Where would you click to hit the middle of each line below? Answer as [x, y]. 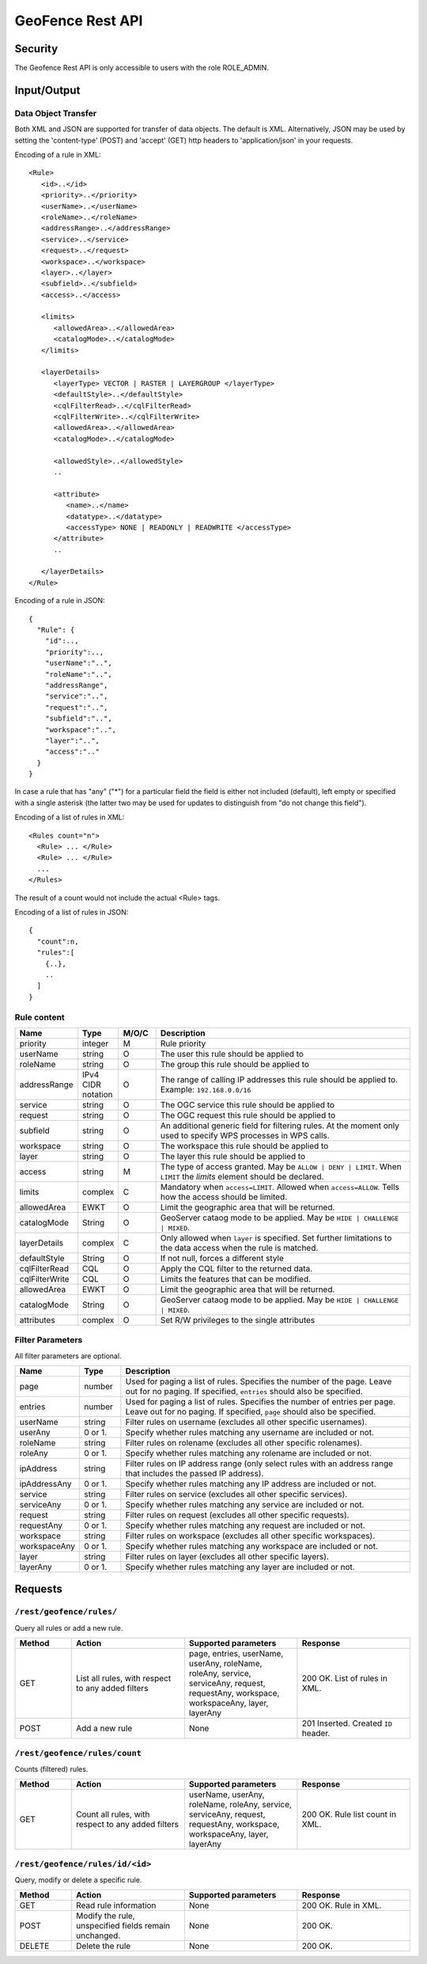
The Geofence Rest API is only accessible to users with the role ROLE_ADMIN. [142, 68]
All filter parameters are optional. [68, 1356]
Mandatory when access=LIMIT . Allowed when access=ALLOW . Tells [280, 1187]
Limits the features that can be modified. [236, 1278]
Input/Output [47, 90]
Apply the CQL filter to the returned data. [236, 1268]
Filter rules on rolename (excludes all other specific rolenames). [244, 1443]
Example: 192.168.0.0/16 [206, 1089]
